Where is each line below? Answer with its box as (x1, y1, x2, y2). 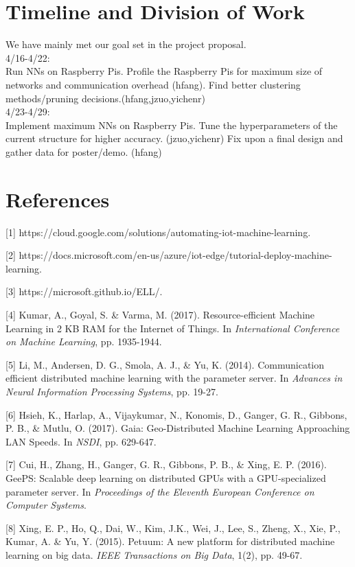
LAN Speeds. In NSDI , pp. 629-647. (5, 434, 157, 448)
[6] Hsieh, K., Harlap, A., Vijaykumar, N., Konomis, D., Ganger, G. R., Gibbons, (5, 407, 347, 421)
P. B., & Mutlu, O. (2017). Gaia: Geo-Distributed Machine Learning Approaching (5, 421, 350, 435)
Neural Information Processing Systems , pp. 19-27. (5, 384, 218, 398)
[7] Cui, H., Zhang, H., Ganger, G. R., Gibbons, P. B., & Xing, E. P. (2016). (5, 457, 327, 472)
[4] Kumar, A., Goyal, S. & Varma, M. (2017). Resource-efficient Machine (5, 307, 315, 321)
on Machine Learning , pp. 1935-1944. (5, 334, 162, 349)
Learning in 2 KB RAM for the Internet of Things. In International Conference (5, 321, 340, 335)
